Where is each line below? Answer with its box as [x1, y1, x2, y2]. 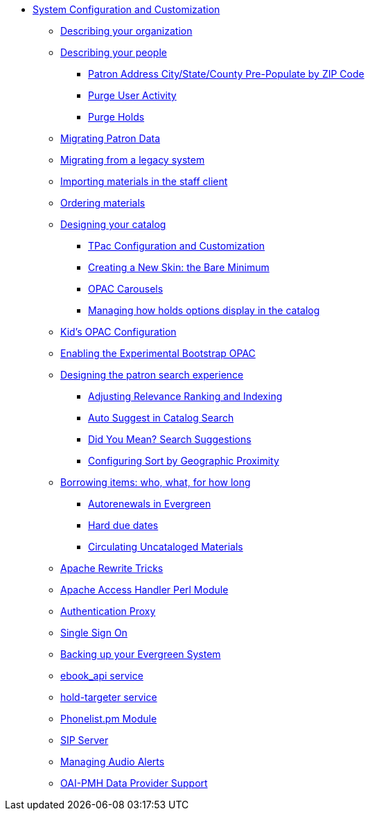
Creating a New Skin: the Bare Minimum [88, 261, 270, 273]
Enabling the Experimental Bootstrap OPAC [60, 347, 256, 359]
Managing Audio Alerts [60, 756, 165, 767]
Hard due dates [88, 519, 159, 531]
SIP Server [60, 734, 109, 746]
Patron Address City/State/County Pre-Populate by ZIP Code [88, 68, 364, 80]
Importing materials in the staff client [60, 175, 228, 187]
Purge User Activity [88, 89, 177, 101]
